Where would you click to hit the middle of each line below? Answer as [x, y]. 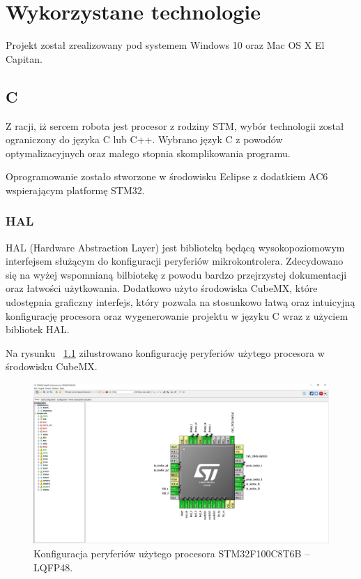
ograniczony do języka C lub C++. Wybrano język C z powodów [144, 139]
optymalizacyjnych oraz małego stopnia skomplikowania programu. [148, 153]
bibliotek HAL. [38, 329]
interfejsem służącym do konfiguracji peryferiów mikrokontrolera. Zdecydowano [175, 261]
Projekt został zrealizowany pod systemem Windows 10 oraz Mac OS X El [165, 45]
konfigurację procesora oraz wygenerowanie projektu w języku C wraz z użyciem [177, 315]
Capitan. [24, 58]
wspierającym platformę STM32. [75, 190]
